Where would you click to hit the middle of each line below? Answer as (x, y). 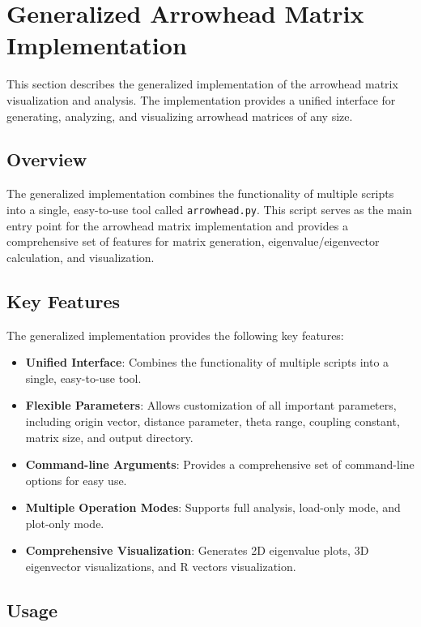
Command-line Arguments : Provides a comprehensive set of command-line (220, 464)
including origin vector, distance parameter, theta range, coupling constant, (213, 421)
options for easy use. (76, 480)
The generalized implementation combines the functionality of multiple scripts (200, 193)
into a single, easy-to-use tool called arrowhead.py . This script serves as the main (209, 209)
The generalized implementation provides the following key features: (175, 335)
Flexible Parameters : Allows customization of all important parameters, (211, 405)
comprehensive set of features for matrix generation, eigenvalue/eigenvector (193, 241)
